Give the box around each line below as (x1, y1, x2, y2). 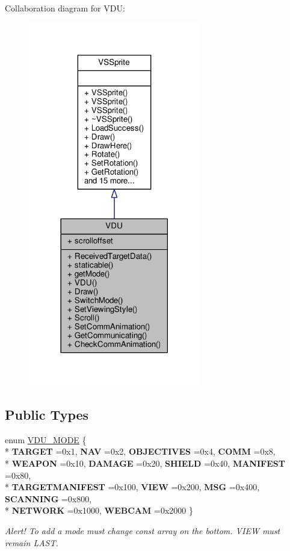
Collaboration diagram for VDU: (5, 2, 125, 14)
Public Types (5, 405, 89, 424)
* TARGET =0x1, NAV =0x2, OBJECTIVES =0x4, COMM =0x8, (5, 445, 276, 458)
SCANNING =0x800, (5, 492, 92, 505)
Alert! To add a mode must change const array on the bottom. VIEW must (5, 525, 280, 537)
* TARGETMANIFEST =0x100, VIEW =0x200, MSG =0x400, (5, 481, 260, 493)
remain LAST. (5, 536, 58, 549)
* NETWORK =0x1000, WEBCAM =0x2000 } (5, 504, 193, 517)
